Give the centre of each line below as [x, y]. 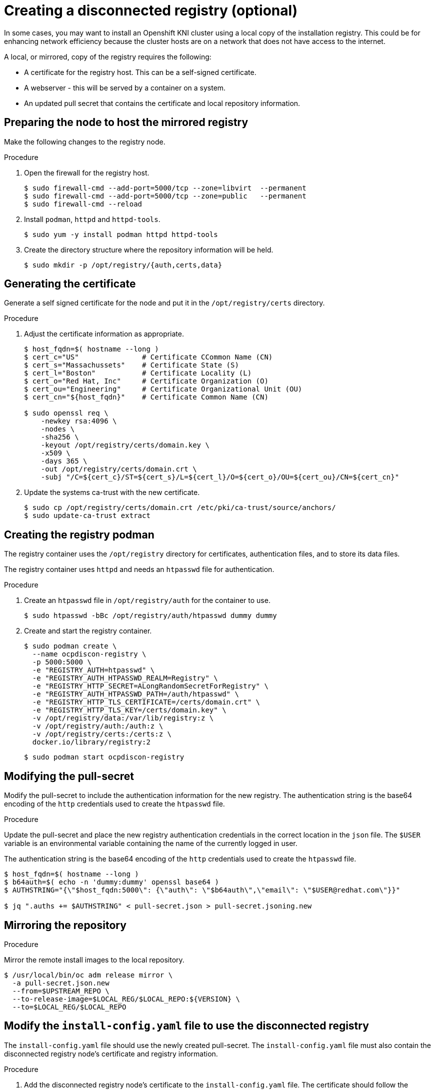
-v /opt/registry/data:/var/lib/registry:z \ [123, 718]
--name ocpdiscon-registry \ [89, 654]
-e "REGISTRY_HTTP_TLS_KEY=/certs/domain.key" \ [129, 710]
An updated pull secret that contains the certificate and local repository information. [162, 103]
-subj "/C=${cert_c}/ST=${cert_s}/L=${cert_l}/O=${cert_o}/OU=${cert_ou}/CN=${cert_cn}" [220, 477]
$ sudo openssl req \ [66, 413]
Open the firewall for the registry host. [87, 172]
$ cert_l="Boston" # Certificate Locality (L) [138, 373]
